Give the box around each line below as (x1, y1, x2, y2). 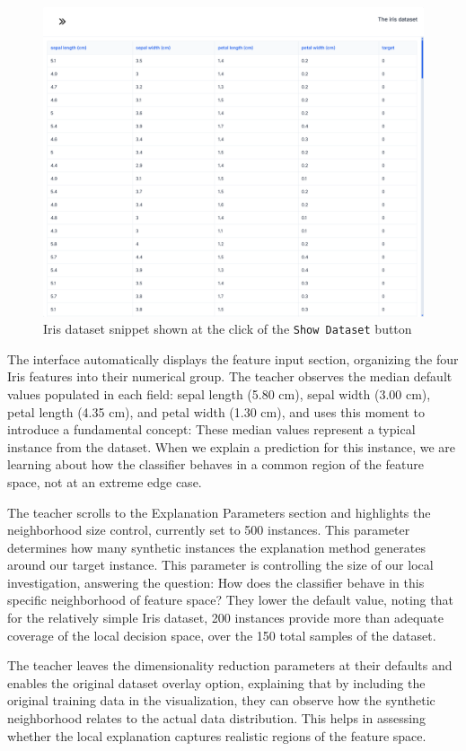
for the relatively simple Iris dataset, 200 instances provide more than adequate (7, 608, 444, 627)
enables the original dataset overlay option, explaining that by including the (7, 673, 426, 692)
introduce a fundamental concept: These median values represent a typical (7, 420, 416, 439)
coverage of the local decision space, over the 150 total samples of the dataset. (7, 625, 436, 644)
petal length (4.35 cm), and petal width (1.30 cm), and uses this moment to (7, 402, 425, 421)
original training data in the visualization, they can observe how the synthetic (7, 691, 435, 710)
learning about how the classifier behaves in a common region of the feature (7, 455, 424, 474)
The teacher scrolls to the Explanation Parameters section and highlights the (7, 502, 431, 521)
